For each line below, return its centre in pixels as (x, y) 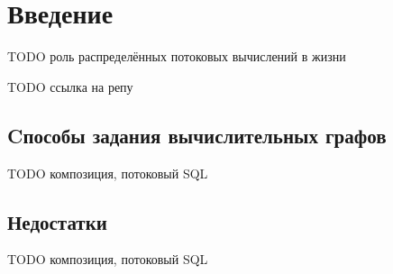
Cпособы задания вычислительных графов (197, 135)
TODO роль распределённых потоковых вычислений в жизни (177, 56)
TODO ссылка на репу (70, 86)
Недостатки (57, 221)
